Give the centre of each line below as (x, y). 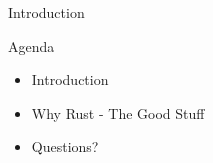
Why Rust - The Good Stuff (118, 112)
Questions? (65, 146)
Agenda (31, 45)
